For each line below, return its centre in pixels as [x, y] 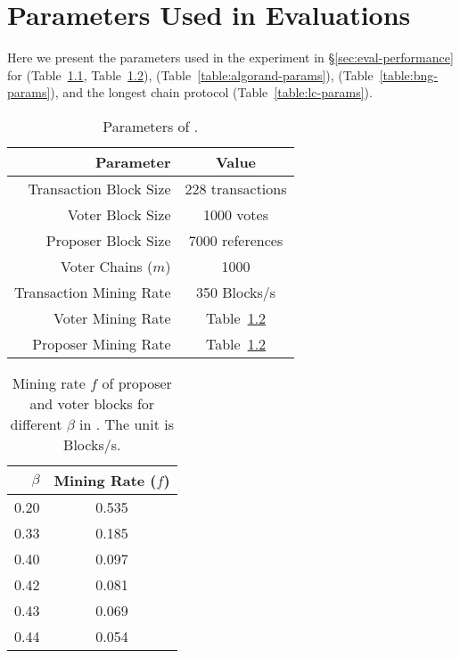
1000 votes [236, 214]
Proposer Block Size [108, 240]
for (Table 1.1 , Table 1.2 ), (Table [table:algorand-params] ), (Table [190, 74]
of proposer [137, 382]
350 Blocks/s [236, 292]
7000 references [236, 240]
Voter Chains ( [107, 266]
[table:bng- [408, 74]
